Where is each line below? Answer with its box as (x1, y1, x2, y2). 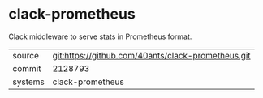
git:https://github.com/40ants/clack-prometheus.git (52, 49, 251, 61)
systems (12, 76, 45, 87)
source (12, 49, 39, 61)
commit (12, 62, 41, 74)
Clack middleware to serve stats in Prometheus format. (8, 32, 192, 41)
